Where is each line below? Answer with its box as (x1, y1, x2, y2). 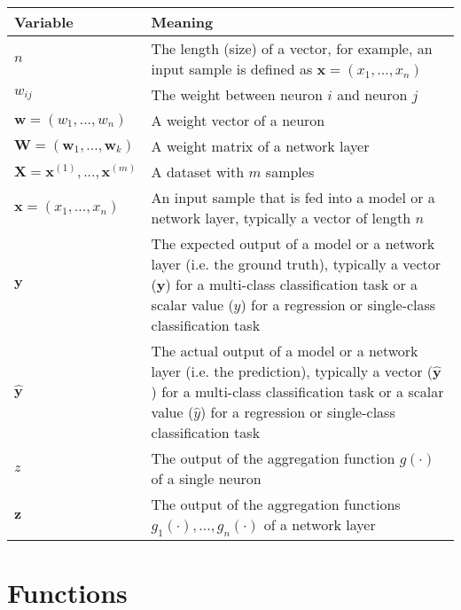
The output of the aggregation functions (151, 494, 401, 514)
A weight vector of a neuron (151, 110, 325, 130)
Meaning (151, 12, 214, 32)
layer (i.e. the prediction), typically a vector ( (151, 361, 434, 381)
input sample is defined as (151, 59, 313, 79)
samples (265, 161, 315, 182)
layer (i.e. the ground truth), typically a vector (151, 254, 441, 274)
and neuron (337, 84, 408, 105)
